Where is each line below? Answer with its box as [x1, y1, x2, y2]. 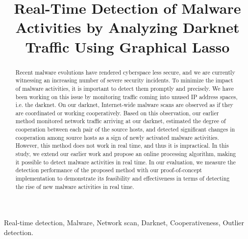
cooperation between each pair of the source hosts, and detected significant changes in [15, 125, 235, 133]
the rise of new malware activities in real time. [15, 182, 134, 190]
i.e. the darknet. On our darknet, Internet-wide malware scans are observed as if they [15, 101, 233, 109]
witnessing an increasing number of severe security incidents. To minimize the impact [15, 76, 233, 84]
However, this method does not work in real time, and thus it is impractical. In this [15, 141, 229, 150]
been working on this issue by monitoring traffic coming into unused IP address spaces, [15, 92, 238, 101]
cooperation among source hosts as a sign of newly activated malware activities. [15, 133, 219, 141]
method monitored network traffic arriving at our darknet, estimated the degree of [15, 117, 226, 125]
